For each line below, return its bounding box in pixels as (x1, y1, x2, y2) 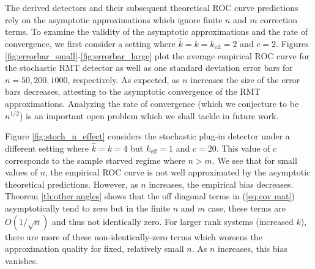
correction (260, 13, 298, 26)
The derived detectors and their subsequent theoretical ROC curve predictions (5, 1, 298, 13)
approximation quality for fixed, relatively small (5, 242, 184, 255)
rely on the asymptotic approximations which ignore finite (5, 13, 223, 26)
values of (5, 166, 37, 179)
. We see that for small (212, 153, 297, 166)
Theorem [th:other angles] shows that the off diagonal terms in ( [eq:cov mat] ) (5, 190, 295, 202)
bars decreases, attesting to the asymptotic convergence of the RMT (5, 85, 261, 98)
